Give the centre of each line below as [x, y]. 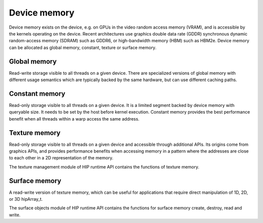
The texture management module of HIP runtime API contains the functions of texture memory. [104, 167]
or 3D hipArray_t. [26, 199]
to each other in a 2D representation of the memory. [61, 158]
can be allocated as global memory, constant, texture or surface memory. [83, 47]
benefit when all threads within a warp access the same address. [74, 119]
